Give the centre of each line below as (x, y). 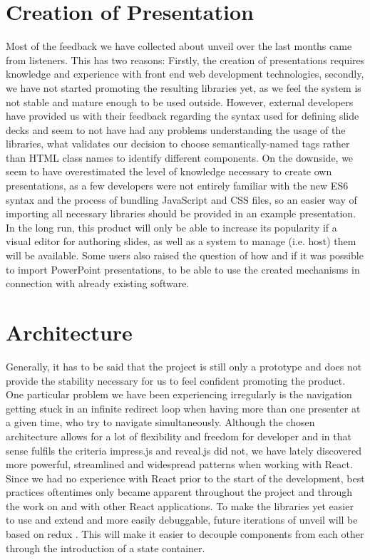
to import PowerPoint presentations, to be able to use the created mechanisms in (183, 269)
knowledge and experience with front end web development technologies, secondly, (185, 74)
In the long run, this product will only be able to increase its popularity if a (171, 227)
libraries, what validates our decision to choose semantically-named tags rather (178, 144)
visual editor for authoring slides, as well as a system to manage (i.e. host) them (181, 241)
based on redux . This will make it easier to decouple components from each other (185, 534)
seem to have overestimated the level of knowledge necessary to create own (169, 171)
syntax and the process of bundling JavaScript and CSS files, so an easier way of (181, 199)
